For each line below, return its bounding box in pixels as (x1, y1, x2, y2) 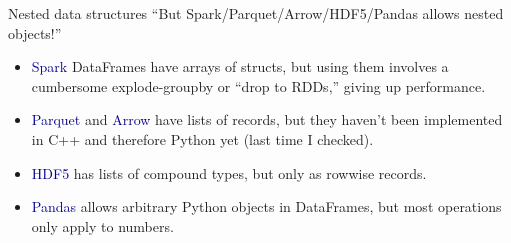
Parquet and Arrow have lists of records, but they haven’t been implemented (31, 109, 503, 130)
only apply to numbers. (31, 215, 174, 236)
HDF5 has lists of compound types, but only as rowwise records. (31, 162, 427, 183)
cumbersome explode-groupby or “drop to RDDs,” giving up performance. (31, 75, 486, 96)
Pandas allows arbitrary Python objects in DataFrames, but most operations (31, 196, 502, 217)
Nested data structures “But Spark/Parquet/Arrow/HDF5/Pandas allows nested (8, 3, 504, 23)
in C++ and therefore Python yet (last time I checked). (31, 128, 374, 149)
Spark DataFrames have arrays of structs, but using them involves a (31, 56, 449, 77)
